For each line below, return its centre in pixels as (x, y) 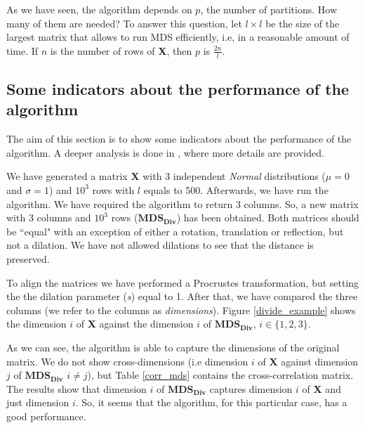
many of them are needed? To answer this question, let (124, 23)
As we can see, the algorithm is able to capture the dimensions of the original (173, 347)
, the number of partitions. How (269, 9)
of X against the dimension (135, 324)
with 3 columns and (49, 218)
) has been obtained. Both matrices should (268, 218)
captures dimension (251, 388)
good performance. (46, 416)
